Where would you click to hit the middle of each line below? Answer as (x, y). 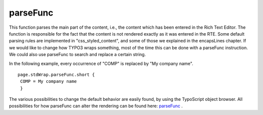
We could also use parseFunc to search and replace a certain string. (77, 55)
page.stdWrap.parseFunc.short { (56, 75)
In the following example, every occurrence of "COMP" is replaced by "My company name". (101, 63)
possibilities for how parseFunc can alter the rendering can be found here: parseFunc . (96, 106)
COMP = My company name (48, 81)
